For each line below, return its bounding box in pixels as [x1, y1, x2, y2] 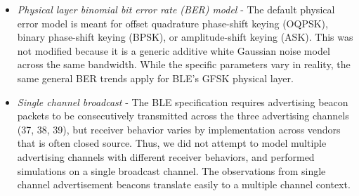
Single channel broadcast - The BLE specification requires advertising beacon [17, 94, 348, 109]
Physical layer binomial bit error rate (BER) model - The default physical [17, 2, 335, 16]
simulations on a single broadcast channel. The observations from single [17, 163, 326, 178]
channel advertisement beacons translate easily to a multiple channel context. [17, 177, 351, 192]
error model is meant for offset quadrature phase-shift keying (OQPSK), [17, 15, 328, 30]
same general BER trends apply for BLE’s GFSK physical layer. [17, 70, 294, 85]
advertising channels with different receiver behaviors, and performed [17, 149, 315, 164]
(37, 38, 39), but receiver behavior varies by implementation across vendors [17, 122, 341, 136]
